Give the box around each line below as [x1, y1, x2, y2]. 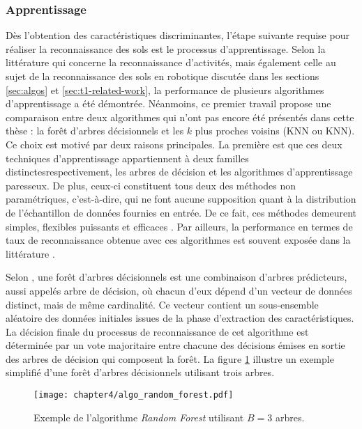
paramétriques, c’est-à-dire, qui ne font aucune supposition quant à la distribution [6, 192, 356, 206]
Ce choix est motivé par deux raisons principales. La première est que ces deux [6, 136, 342, 151]
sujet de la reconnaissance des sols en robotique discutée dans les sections [6, 69, 319, 83]
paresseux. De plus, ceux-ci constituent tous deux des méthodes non [6, 178, 296, 192]
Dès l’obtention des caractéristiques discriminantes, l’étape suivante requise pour [6, 28, 349, 42]
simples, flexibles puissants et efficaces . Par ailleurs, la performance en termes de [6, 219, 353, 233]
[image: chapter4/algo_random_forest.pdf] [33, 390, 234, 400]
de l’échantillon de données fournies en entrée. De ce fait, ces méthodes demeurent [6, 205, 357, 219]
